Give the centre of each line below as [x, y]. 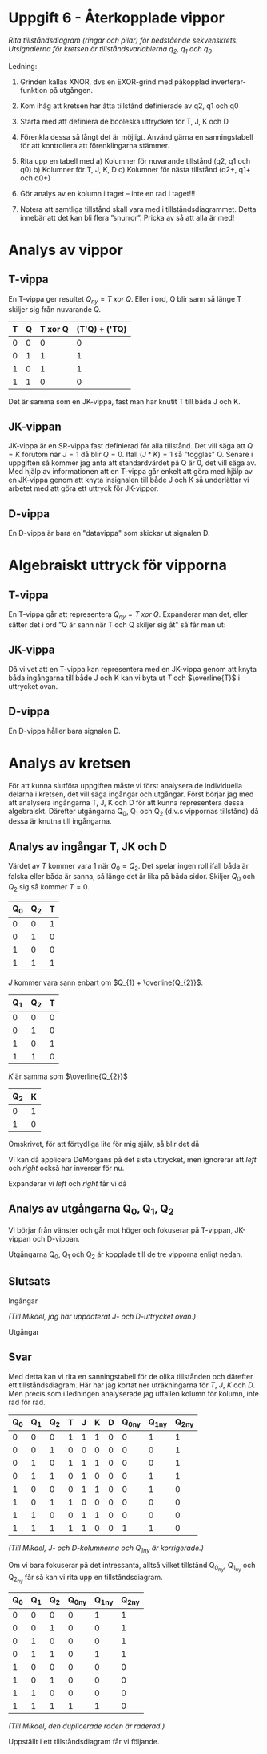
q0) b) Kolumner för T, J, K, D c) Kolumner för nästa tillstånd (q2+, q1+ [135, 169]
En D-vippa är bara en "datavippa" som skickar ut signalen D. [109, 533]
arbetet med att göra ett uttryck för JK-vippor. [84, 488]
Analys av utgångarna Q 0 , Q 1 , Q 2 [91, 1210]
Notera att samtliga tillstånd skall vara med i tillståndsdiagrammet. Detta [138, 209]
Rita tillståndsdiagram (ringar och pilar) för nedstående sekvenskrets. [123, 40]
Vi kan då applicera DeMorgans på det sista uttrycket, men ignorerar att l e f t [133, 1160]
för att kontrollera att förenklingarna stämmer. [95, 145]
